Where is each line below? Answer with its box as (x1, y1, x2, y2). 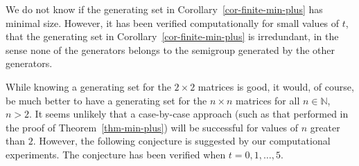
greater (310, 120, 340, 134)
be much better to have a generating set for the (6, 93, 207, 107)
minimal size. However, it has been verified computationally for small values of (6, 15, 340, 30)
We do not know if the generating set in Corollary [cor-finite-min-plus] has (6, 2, 323, 16)
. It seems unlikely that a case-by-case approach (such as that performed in (29, 107, 349, 121)
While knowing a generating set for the (6, 79, 171, 93)
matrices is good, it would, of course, (198, 79, 354, 93)
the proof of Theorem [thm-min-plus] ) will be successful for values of (6, 120, 299, 134)
